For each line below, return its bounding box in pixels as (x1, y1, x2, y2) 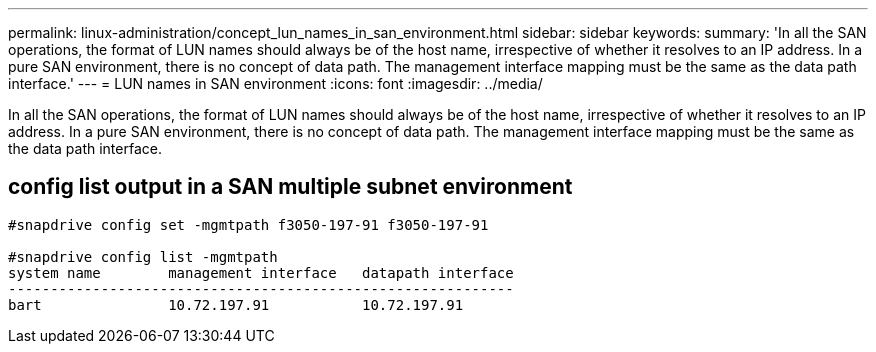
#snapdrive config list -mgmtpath (8, 248, 278, 265)
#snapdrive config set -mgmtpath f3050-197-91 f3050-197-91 (8, 216, 489, 233)
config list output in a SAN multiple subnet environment (8, 174, 573, 200)
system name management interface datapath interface (8, 264, 514, 281)
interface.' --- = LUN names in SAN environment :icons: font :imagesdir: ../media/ (8, 75, 543, 92)
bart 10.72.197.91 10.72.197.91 (8, 296, 464, 313)
